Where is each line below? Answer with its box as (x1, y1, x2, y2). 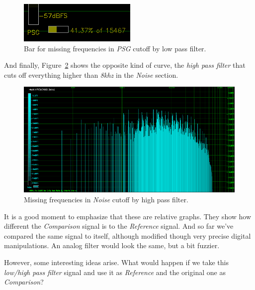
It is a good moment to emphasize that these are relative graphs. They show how (4, 211, 252, 221)
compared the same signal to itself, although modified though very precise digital (4, 230, 251, 241)
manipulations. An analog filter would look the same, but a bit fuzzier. (4, 240, 220, 251)
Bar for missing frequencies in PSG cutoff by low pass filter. (24, 43, 206, 53)
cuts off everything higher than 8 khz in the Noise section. (4, 69, 178, 80)
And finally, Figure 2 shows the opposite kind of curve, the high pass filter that (4, 60, 246, 70)
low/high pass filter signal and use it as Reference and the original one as (4, 267, 226, 277)
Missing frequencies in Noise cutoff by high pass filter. (24, 194, 188, 204)
